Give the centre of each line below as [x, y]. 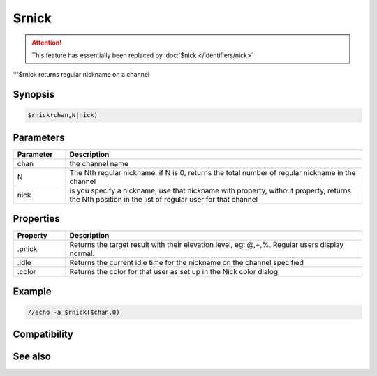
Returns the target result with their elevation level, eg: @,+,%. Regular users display [207, 245]
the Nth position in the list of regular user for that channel [164, 199]
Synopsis [34, 95]
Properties [36, 219]
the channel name [99, 163]
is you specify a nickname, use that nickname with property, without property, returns [210, 190]
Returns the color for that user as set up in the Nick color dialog [174, 272]
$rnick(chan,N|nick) [62, 115]
